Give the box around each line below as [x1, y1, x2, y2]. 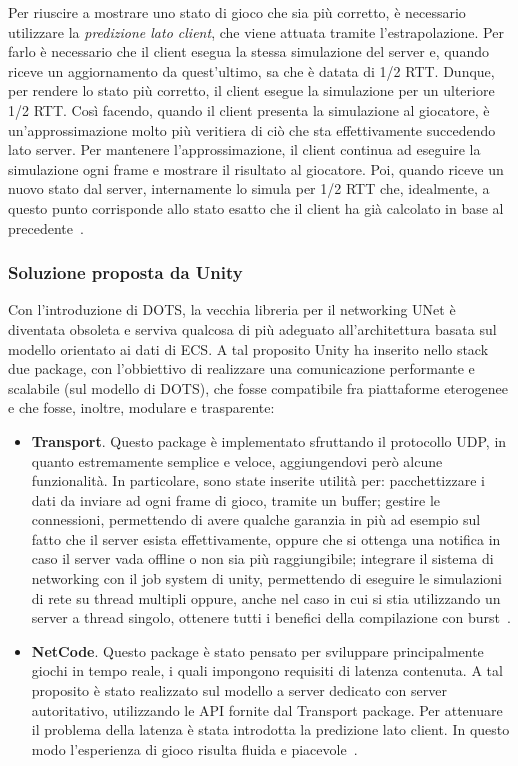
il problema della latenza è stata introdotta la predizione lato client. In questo [31, 719, 510, 740]
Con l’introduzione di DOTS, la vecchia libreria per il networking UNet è [8, 299, 456, 320]
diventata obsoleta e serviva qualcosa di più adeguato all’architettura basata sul [8, 318, 497, 339]
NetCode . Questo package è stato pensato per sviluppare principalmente [31, 640, 484, 661]
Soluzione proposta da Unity [8, 260, 243, 285]
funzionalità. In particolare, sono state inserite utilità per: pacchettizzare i [31, 470, 485, 491]
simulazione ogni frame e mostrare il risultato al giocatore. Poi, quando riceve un [8, 158, 504, 179]
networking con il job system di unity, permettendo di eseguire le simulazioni [31, 568, 502, 589]
